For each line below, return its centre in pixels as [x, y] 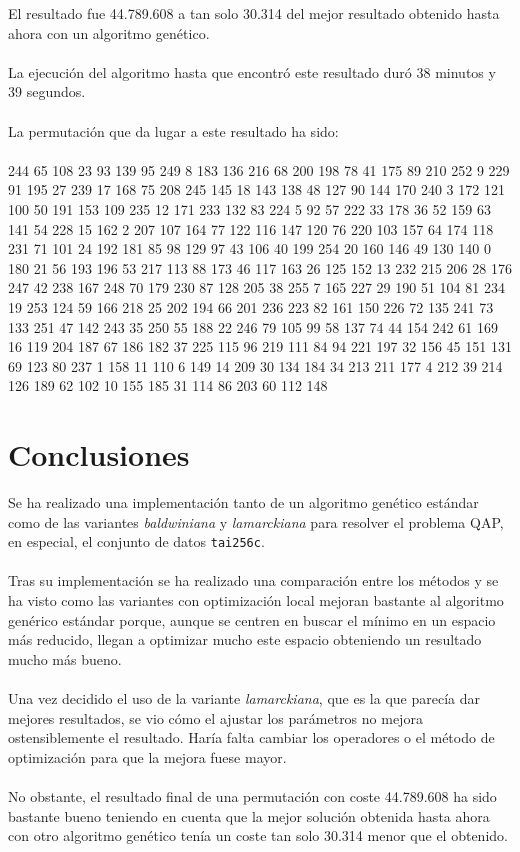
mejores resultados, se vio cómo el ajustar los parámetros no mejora [215, 717]
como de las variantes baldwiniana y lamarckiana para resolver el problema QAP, [256, 521]
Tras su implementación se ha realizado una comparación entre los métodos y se [253, 580]
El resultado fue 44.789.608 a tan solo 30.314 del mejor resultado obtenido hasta [254, 13]
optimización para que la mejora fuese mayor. [147, 756]
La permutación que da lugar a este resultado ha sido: [173, 130]
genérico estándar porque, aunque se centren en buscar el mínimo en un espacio [252, 619]
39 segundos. [47, 91]
